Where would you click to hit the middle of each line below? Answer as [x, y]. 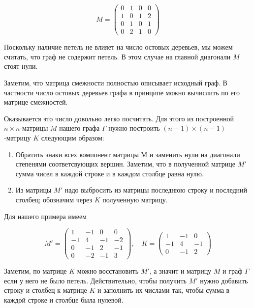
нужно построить [134, 128]
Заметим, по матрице [35, 271]
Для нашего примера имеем [45, 216]
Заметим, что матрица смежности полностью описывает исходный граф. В [116, 82]
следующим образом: [73, 137]
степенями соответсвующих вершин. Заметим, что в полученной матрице [125, 164]
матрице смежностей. [36, 102]
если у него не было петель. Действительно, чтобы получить [95, 280]
